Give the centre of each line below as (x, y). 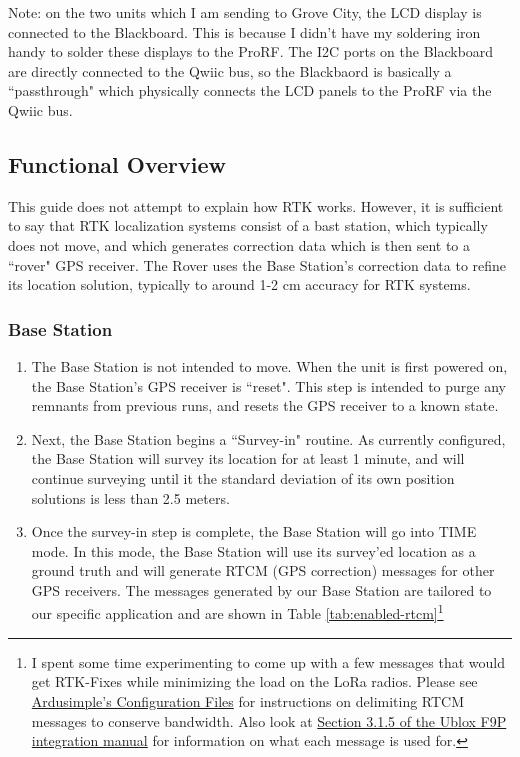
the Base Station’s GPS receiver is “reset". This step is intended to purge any (269, 385)
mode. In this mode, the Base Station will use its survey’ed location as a (253, 550)
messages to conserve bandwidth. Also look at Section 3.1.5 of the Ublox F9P (269, 720)
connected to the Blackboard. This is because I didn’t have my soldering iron (244, 31)
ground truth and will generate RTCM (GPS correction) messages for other (263, 570)
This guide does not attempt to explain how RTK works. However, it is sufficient (256, 205)
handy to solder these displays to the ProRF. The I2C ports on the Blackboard (251, 51)
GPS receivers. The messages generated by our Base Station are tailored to (261, 589)
